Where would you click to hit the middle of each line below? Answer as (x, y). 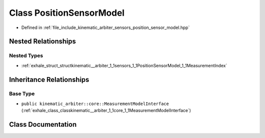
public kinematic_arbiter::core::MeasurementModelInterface (95, 104)
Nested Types (26, 55)
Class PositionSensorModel (67, 13)
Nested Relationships (42, 41)
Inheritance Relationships (49, 79)
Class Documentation (43, 124)
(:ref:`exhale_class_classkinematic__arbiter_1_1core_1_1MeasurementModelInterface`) (106, 110)
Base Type (22, 94)
